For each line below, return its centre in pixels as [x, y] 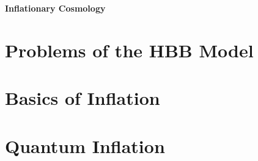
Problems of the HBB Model [129, 50]
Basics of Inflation [83, 98]
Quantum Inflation [85, 145]
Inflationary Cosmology [55, 8]
